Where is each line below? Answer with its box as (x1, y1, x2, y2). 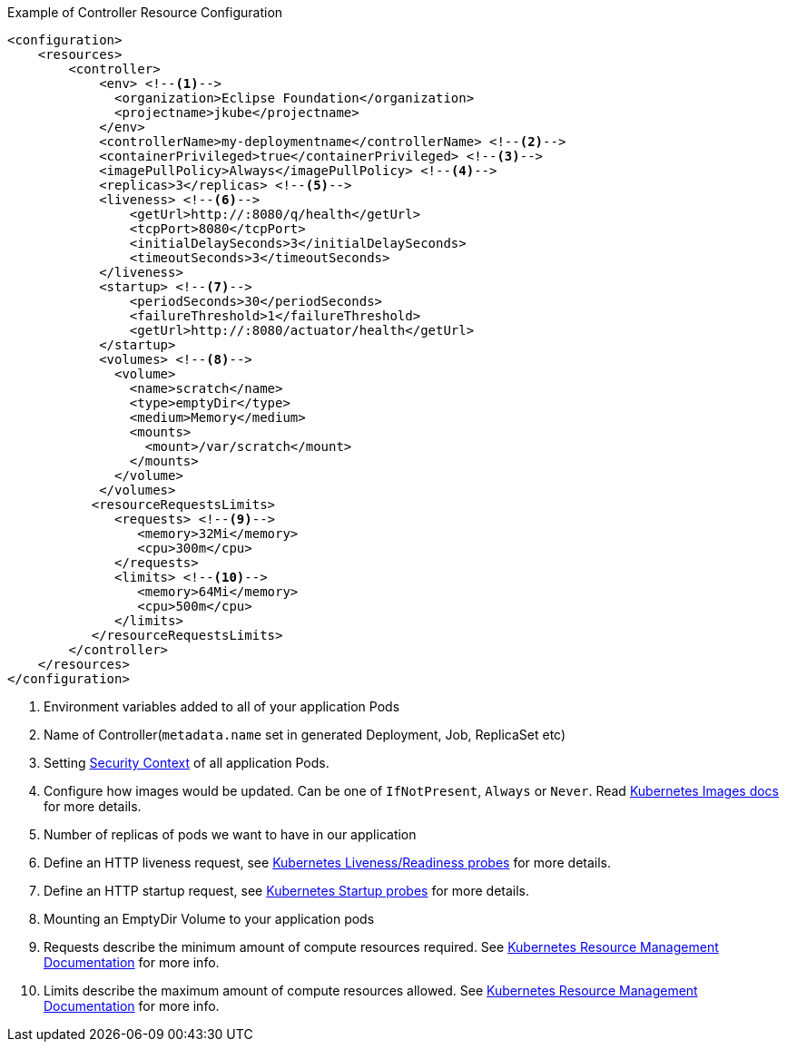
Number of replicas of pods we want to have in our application (44, 827, 417, 842)
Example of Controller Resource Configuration (7, 5, 283, 20)
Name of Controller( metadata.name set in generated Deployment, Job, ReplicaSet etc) (44, 727, 566, 742)
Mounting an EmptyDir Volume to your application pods (44, 911, 375, 926)
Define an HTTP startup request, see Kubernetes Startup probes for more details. (44, 883, 530, 898)
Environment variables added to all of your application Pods (44, 699, 400, 714)
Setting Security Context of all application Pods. (44, 755, 330, 770)
